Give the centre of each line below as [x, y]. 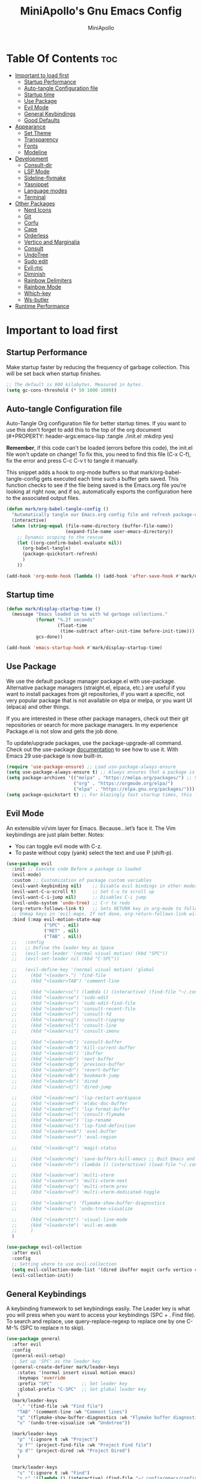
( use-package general [33, 1339]
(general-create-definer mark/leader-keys [66, 1367]
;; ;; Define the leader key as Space [63, 948]
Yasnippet [36, 184]
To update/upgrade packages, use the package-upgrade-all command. [94, 743]
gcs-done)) [49, 637]
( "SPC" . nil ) [62, 925]
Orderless [36, 235]
